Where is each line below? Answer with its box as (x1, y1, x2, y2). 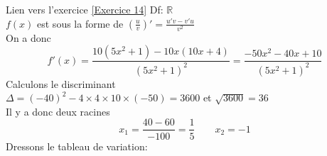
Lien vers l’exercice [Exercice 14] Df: (6, 2, 163, 16)
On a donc (6, 30, 51, 45)
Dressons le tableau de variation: (6, 138, 148, 153)
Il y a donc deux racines (6, 104, 110, 118)
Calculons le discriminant (6, 76, 116, 91)
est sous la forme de (37, 16, 124, 30)
